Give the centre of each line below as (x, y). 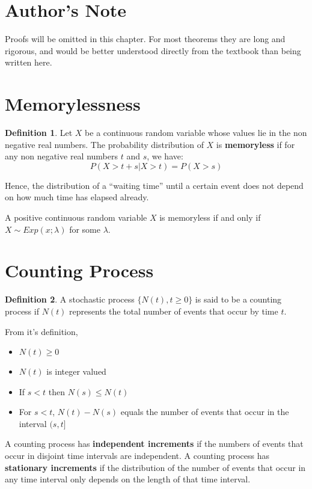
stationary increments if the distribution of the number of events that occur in (155, 467)
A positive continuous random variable (76, 217)
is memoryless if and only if (210, 217)
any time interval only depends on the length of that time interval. (128, 479)
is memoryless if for (255, 144)
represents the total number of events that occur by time (174, 311)
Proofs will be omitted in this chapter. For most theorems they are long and (145, 39)
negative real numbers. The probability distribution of (104, 144)
